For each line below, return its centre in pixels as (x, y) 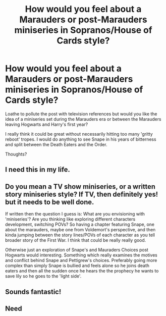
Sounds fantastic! (33, 291)
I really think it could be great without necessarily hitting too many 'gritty (79, 134)
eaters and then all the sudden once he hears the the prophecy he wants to (82, 271)
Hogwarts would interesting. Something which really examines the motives (81, 255)
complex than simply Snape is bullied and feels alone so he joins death (77, 265)
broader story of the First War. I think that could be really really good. (76, 240)
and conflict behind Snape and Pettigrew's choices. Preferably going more (81, 261)
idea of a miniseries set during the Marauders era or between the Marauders (83, 119)
